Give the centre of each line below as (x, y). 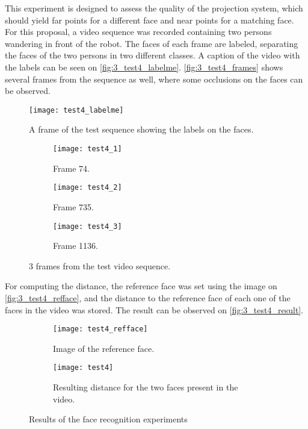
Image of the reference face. (104, 348)
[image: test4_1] (88, 149)
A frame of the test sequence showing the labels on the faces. (141, 129)
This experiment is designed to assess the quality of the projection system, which (154, 8)
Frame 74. (71, 168)
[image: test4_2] (88, 188)
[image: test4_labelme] (76, 110)
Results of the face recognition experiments (108, 419)
